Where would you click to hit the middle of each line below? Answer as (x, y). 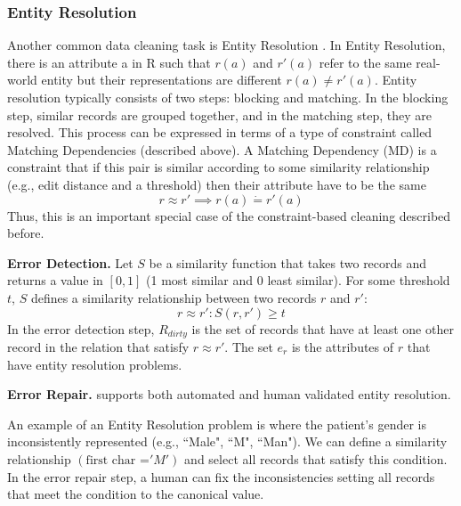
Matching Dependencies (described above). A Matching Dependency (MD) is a (222, 149)
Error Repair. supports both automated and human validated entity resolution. (229, 394)
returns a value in (55, 280)
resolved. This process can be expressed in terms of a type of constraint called (220, 132)
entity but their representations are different (162, 80)
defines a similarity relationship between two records (174, 297)
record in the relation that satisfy (98, 346)
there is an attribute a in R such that (109, 62)
